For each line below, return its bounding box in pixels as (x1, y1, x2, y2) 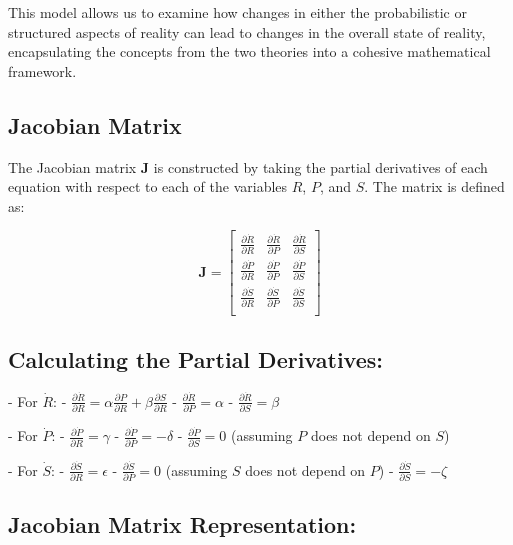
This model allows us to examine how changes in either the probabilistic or (8, 2, 467, 22)
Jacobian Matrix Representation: (8, 509, 357, 540)
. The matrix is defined (364, 176, 505, 197)
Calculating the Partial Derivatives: (8, 344, 383, 375)
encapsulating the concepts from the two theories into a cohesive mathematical (8, 41, 491, 62)
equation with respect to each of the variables (8, 176, 288, 197)
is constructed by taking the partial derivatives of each (153, 156, 488, 177)
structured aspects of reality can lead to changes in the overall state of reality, (8, 21, 486, 42)
